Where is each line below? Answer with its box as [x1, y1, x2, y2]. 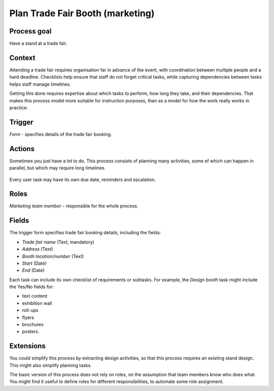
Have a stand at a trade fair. [9, 41, 67, 47]
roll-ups [22, 307, 39, 313]
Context [9, 53, 36, 62]
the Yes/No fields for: [9, 284, 54, 290]
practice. [9, 104, 28, 111]
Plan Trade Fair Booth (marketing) [9, 8, 155, 19]
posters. [22, 329, 40, 335]
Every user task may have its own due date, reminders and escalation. [9, 176, 156, 183]
